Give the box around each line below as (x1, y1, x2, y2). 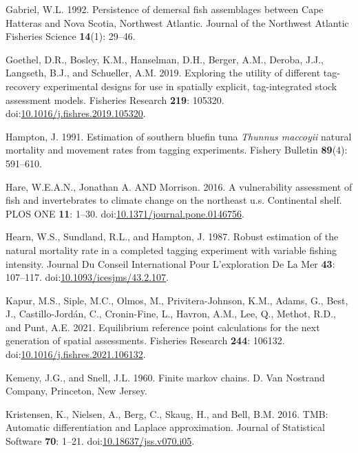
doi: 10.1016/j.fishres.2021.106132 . (6, 347, 146, 361)
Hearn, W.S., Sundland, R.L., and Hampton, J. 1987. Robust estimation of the (6, 229, 339, 244)
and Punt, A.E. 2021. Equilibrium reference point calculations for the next (6, 319, 320, 334)
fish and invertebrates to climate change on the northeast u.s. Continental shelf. (6, 193, 342, 207)
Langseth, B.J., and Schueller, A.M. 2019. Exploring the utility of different (6, 65, 321, 80)
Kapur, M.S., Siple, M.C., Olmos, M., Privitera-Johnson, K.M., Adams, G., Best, (6, 293, 348, 307)
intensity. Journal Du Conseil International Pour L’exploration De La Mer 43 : (6, 256, 335, 271)
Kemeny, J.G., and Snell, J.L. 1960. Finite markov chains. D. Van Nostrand (6, 370, 325, 384)
